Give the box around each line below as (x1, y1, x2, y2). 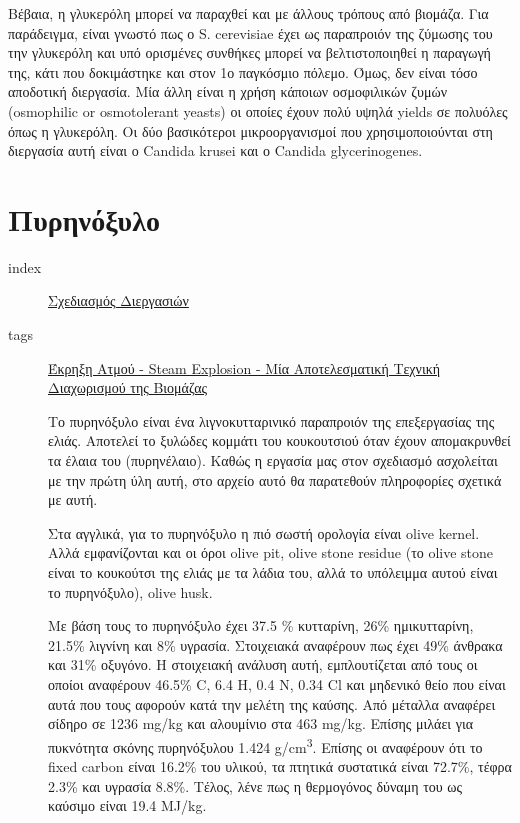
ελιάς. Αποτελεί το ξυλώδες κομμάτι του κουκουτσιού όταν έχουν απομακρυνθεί (48, 430, 511, 451)
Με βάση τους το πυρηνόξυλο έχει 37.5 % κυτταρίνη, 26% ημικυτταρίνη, (48, 615, 474, 636)
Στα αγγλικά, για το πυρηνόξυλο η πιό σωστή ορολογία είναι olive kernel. (48, 522, 480, 543)
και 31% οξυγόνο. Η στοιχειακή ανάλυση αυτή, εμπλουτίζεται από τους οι (48, 654, 478, 675)
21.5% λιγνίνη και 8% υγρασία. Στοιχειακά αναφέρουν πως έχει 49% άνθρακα (48, 634, 503, 655)
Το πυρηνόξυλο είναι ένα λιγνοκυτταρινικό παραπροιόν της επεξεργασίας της (48, 410, 495, 431)
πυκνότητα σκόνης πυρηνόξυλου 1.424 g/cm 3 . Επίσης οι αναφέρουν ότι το (48, 733, 483, 757)
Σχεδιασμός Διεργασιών (48, 290, 189, 311)
